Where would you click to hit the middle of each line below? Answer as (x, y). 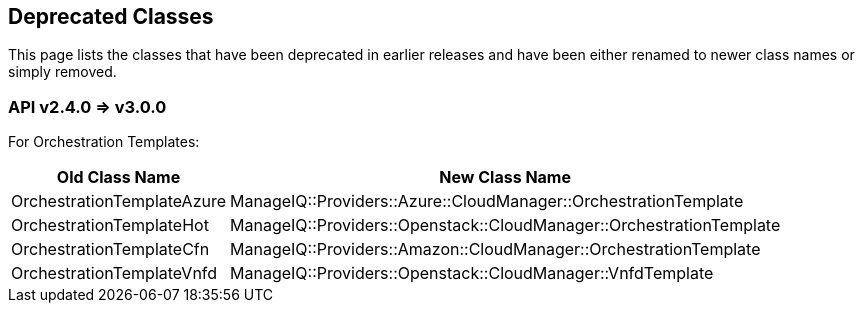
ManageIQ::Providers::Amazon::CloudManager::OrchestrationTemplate (495, 249)
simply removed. (62, 72)
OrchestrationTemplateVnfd (114, 273)
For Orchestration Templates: (104, 142)
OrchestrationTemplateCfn (110, 249)
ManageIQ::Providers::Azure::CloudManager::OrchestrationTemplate (487, 201)
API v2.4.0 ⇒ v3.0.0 (87, 106)
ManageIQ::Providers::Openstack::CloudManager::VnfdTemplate (472, 273)
